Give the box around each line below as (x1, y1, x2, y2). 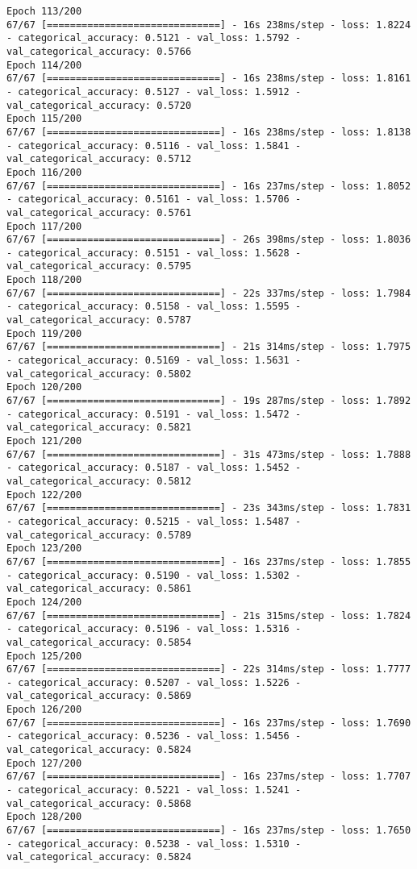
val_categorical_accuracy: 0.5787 (6, 314, 192, 326)
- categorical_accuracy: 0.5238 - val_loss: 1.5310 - (6, 838, 302, 850)
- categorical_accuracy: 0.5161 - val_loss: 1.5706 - (6, 193, 302, 206)
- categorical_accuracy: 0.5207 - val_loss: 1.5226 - (6, 676, 302, 688)
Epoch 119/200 (6, 327, 82, 339)
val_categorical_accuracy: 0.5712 (6, 153, 192, 165)
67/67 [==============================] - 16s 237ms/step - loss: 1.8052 (6, 180, 411, 192)
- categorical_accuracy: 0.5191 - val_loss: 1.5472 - (6, 408, 302, 420)
